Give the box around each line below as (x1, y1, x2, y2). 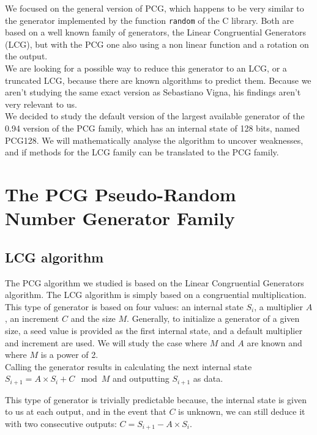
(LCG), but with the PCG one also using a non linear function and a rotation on (5, 37, 309, 50)
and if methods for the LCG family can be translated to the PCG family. (5, 146, 279, 158)
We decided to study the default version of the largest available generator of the (5, 110, 305, 122)
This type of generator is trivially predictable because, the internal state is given (5, 393, 307, 406)
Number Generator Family (5, 206, 235, 231)
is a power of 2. (40, 348, 99, 361)
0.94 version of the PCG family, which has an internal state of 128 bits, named (5, 122, 300, 134)
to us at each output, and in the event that (5, 405, 166, 418)
